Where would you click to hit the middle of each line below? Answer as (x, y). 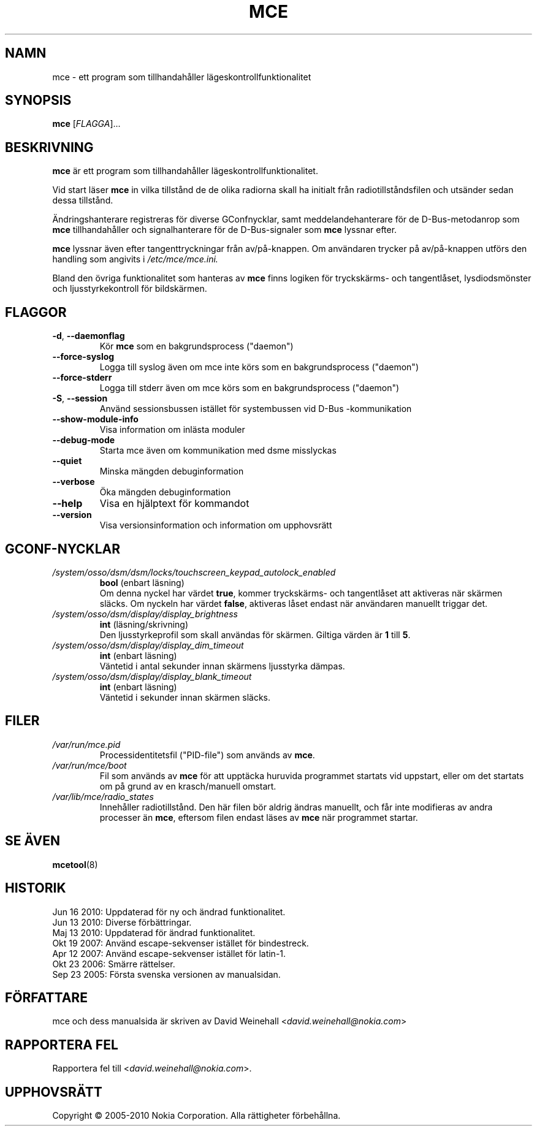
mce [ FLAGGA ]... (86, 124)
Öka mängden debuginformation (165, 492)
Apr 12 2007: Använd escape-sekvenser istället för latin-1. (169, 953)
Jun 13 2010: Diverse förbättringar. (122, 922)
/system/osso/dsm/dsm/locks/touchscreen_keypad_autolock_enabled (194, 572)
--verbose (74, 482)
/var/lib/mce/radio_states (103, 796)
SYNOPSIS (38, 101)
